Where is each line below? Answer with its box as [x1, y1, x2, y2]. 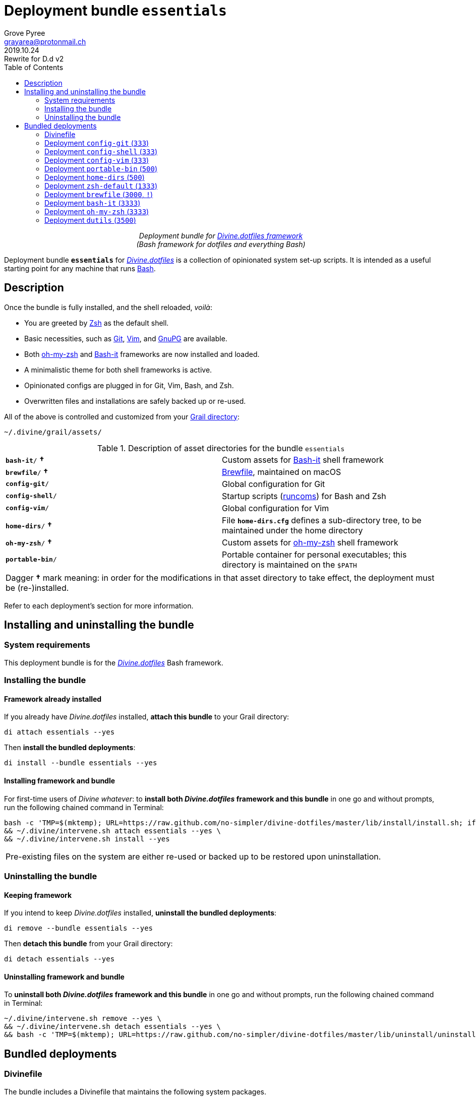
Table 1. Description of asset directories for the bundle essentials [97, 443, 345, 453]
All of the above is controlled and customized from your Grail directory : [4, 412, 240, 421]
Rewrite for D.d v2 [4, 54, 64, 63]
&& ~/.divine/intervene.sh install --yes [4, 834, 170, 843]
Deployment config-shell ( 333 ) [44, 147, 158, 156]
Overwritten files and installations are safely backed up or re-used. [24, 396, 246, 405]
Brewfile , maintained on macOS [222, 466, 341, 477]
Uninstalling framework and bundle [4, 972, 125, 981]
